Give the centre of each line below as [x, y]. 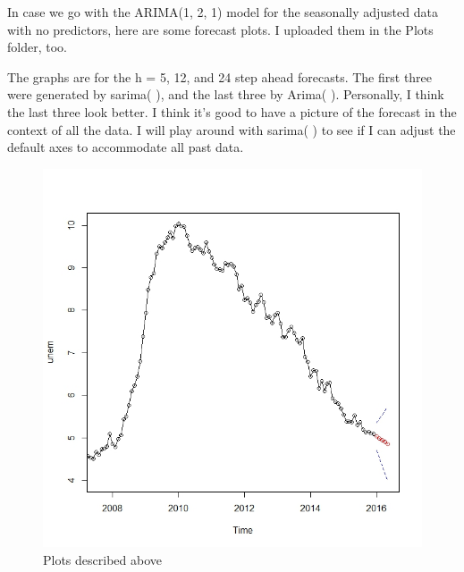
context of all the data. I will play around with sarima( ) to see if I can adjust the [232, 129]
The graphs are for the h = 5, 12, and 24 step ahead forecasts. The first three [220, 76]
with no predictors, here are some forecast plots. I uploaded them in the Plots [220, 29]
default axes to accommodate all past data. [126, 147]
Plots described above [102, 559]
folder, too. [37, 47]
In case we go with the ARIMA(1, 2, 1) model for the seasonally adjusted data [223, 12]
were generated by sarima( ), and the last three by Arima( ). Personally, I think [226, 94]
